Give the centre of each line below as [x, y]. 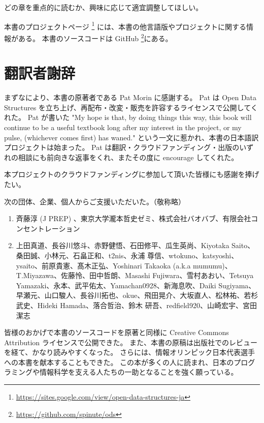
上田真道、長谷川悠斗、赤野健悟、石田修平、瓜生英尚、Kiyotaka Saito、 [135, 245]
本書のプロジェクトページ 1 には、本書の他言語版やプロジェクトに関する [125, 25]
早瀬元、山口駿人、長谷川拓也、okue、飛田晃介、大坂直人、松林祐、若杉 [137, 295]
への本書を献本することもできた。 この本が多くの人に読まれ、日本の [119, 362]
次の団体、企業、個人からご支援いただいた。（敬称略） [95, 201]
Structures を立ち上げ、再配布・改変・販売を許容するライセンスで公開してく [131, 107]
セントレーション [52, 228]
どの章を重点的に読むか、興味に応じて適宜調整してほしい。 [104, 7]
